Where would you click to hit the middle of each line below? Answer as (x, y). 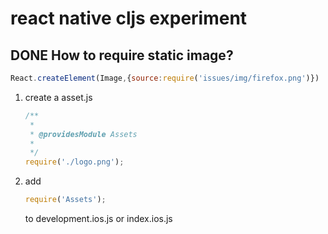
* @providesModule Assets (83, 134)
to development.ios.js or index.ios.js (98, 218)
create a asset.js (58, 97)
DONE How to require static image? (122, 55)
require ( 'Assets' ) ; (65, 200)
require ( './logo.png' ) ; (74, 162)
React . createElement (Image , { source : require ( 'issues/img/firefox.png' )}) (165, 78)
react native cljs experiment (129, 18)
